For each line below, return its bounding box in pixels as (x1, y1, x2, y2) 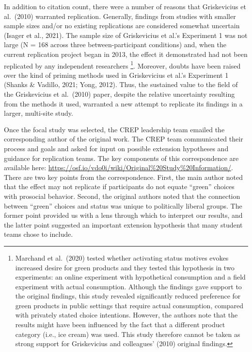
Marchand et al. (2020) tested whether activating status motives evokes (15, 252, 229, 263)
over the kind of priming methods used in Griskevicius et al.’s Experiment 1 (4, 70, 229, 80)
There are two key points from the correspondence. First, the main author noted (4, 172, 243, 182)
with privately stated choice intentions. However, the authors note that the (15, 310, 238, 320)
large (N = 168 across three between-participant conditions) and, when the (4, 39, 226, 50)
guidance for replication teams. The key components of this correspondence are (4, 153, 239, 163)
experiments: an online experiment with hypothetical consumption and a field (15, 272, 246, 282)
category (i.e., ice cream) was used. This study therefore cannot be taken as (15, 329, 240, 339)
